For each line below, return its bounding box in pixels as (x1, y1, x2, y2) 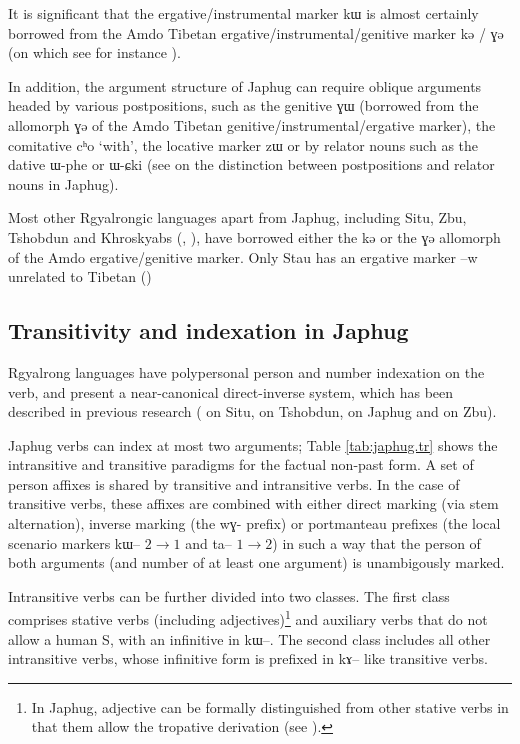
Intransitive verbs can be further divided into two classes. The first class (8, 585, 450, 606)
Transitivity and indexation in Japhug (8, 315, 409, 346)
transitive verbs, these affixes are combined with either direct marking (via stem (8, 493, 499, 514)
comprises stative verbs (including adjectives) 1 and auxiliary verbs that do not (8, 606, 488, 630)
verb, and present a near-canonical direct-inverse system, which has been (8, 381, 454, 402)
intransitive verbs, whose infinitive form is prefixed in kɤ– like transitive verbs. (8, 648, 488, 669)
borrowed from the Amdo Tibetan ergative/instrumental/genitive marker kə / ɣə (8, 22, 504, 43)
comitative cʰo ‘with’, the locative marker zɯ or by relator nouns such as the (8, 134, 479, 155)
